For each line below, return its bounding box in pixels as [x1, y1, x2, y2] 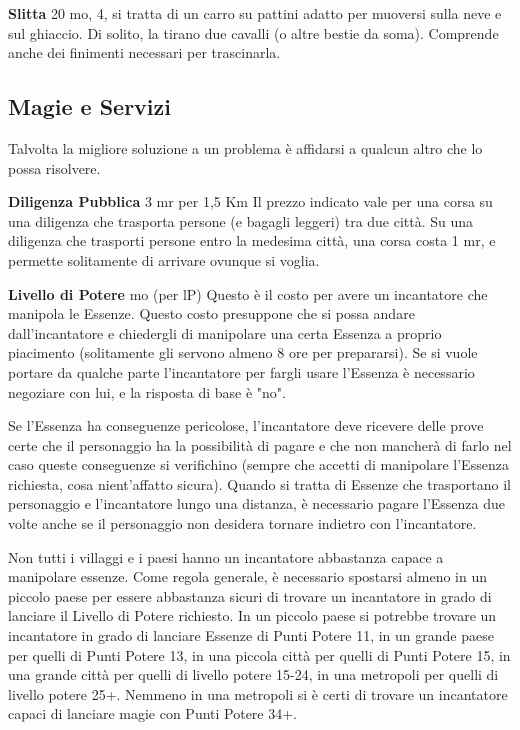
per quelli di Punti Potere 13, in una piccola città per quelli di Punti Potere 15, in [8, 644, 511, 665]
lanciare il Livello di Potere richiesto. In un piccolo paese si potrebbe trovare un [8, 605, 497, 626]
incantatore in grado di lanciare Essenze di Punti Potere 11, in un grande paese [8, 625, 494, 646]
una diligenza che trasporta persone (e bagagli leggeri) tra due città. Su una [8, 210, 474, 231]
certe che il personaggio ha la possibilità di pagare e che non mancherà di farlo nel [8, 434, 512, 455]
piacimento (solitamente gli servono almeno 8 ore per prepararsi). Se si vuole [8, 342, 478, 363]
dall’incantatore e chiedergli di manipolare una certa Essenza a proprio [8, 322, 442, 343]
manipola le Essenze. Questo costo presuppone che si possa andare [8, 303, 415, 324]
